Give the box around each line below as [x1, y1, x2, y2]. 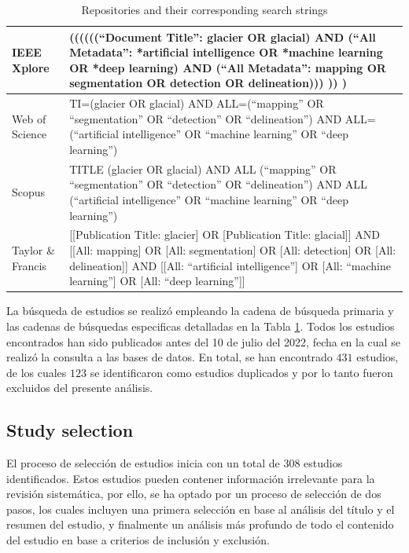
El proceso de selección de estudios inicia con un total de [6, 455, 280, 471]
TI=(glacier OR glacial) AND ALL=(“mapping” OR [69, 95, 324, 112]
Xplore [12, 59, 50, 75]
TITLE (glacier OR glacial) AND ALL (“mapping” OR [69, 160, 337, 177]
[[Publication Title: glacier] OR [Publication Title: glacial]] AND [69, 226, 381, 243]
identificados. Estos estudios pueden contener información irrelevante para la [6, 470, 375, 486]
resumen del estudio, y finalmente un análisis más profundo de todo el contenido [6, 516, 394, 533]
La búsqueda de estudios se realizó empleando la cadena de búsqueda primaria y [6, 302, 394, 319]
